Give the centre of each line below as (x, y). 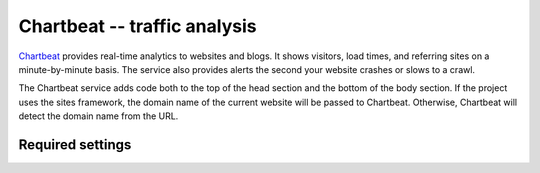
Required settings (75, 144)
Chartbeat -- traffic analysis (137, 26)
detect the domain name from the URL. (98, 116)
